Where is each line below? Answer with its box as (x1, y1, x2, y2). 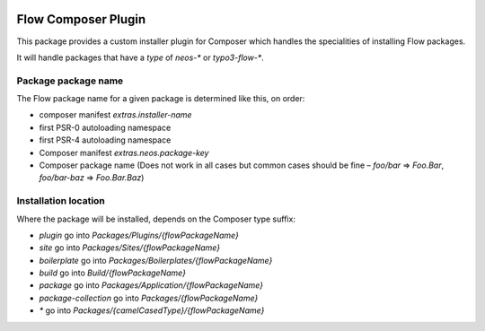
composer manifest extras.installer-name (39, 109, 192, 120)
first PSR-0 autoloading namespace (39, 122, 172, 133)
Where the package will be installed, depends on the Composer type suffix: (16, 213, 296, 224)
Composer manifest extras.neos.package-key (39, 147, 209, 158)
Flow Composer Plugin (16, 12, 146, 27)
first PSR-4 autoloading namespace (39, 135, 172, 145)
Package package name (16, 74, 124, 87)
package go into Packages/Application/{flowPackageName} (39, 280, 264, 291)
